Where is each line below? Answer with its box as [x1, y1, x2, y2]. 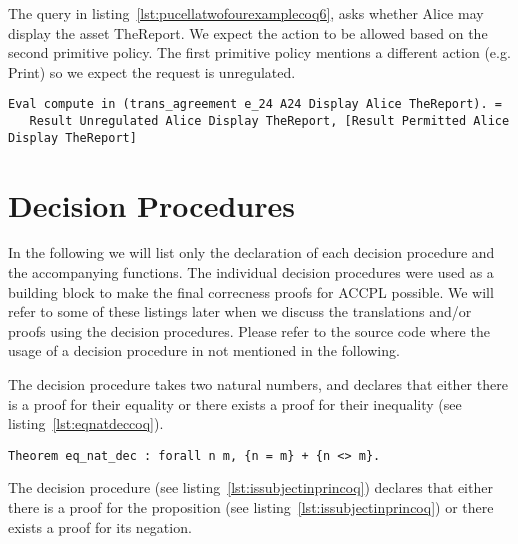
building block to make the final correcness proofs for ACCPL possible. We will [8, 281, 494, 302]
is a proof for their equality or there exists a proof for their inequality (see [8, 393, 462, 414]
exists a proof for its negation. [8, 516, 192, 537]
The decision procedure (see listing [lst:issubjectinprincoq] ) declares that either [8, 477, 493, 498]
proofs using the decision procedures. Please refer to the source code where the [8, 320, 490, 341]
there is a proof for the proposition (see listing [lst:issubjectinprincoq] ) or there [8, 497, 494, 518]
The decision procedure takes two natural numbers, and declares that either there [8, 374, 508, 395]
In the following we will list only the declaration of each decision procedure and [8, 242, 495, 263]
